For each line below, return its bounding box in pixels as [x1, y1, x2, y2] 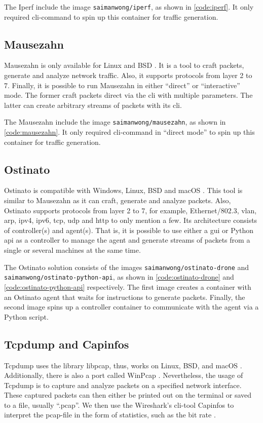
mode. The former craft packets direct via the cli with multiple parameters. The [4, 90, 253, 100]
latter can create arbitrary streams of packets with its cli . [4, 99, 182, 110]
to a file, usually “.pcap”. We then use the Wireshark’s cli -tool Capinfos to [4, 399, 234, 410]
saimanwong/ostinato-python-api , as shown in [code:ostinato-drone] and [4, 272, 234, 282]
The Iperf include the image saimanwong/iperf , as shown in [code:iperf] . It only [4, 2, 254, 12]
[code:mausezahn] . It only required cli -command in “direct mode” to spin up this [4, 127, 255, 137]
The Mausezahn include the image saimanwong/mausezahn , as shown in [4, 117, 226, 127]
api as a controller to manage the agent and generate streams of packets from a [4, 235, 250, 245]
